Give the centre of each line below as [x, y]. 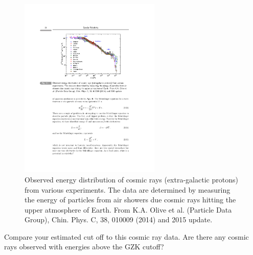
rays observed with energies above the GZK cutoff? [84, 247]
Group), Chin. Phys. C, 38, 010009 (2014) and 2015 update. [119, 219]
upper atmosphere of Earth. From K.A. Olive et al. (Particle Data [128, 209]
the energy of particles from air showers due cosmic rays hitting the [130, 200]
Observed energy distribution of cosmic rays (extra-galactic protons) [131, 179]
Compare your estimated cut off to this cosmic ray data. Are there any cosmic [126, 236]
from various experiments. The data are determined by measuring [128, 189]
